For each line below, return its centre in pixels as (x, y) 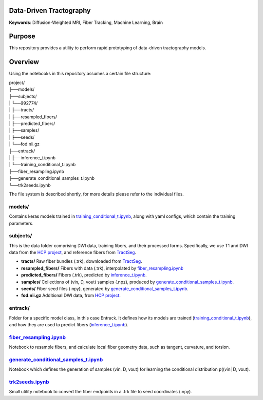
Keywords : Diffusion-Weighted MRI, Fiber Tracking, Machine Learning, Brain (86, 22)
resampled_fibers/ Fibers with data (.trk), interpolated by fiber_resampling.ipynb (102, 268)
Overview (24, 62)
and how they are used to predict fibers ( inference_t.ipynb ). (69, 324)
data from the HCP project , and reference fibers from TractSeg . (73, 253)
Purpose (22, 36)
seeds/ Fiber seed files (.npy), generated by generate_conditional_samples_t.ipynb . (105, 289)
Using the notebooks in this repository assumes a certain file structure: (80, 74)
